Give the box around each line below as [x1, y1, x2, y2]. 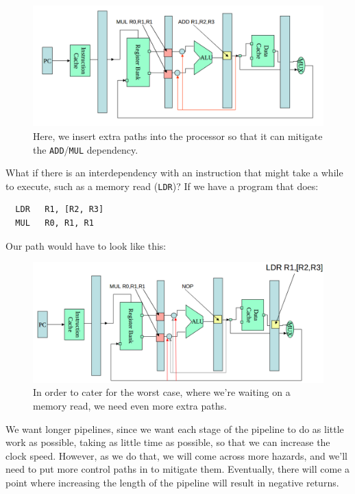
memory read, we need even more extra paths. [33, 399, 227, 413]
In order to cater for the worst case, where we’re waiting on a [33, 385, 291, 399]
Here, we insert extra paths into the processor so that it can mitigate [33, 128, 323, 143]
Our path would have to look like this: [5, 238, 167, 252]
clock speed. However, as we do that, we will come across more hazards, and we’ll [5, 448, 347, 462]
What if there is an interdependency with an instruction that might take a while [5, 165, 343, 180]
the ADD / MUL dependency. [33, 142, 138, 156]
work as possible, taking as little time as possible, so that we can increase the [5, 435, 330, 449]
